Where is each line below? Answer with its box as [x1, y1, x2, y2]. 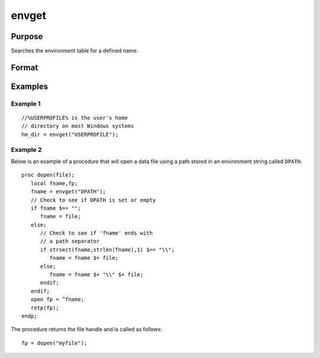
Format [11, 62, 39, 72]
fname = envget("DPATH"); [30, 188, 106, 195]
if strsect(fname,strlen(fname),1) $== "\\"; [40, 246, 175, 253]
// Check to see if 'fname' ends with [40, 230, 153, 236]
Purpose [11, 31, 43, 41]
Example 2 [11, 145, 42, 154]
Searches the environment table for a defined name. [11, 47, 139, 55]
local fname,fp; [30, 180, 78, 187]
